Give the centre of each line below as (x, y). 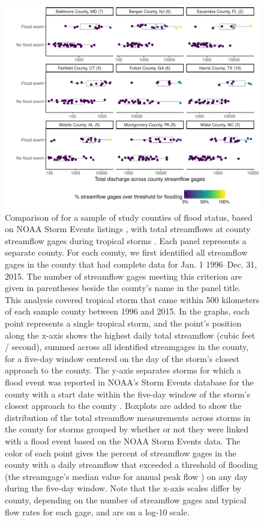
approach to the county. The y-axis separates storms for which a (123, 370)
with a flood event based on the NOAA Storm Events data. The (123, 441)
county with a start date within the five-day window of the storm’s (128, 394)
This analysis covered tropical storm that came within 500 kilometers (132, 299)
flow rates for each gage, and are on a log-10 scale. (97, 511)
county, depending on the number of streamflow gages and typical (126, 499)
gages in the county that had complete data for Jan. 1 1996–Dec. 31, (131, 264)
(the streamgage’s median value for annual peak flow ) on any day (126, 476)
